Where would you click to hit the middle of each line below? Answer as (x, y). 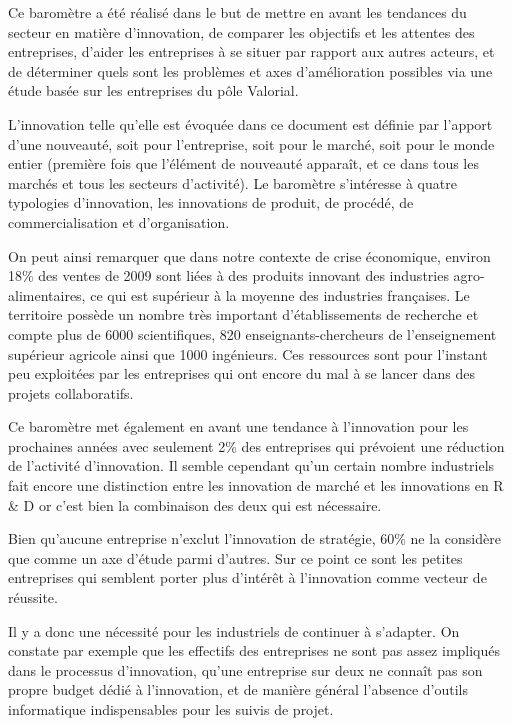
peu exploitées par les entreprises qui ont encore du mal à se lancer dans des (241, 373)
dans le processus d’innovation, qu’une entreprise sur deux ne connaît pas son (245, 669)
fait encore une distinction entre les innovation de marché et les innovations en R (256, 485)
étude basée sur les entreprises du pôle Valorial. (153, 90)
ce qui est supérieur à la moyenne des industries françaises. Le (280, 294)
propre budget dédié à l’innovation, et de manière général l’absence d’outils (238, 689)
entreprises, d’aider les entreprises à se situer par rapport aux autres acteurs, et (251, 51)
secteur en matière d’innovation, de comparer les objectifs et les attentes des (241, 31)
